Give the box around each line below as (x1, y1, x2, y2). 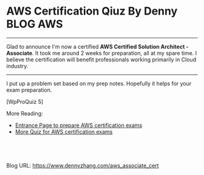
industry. (6, 62, 29, 69)
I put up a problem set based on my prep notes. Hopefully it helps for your (6, 80, 192, 87)
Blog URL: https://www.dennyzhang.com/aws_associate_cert (6, 162, 159, 169)
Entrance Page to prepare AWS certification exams (15, 122, 143, 129)
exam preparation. (6, 86, 52, 94)
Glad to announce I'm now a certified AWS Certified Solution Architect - (6, 43, 189, 50)
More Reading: (6, 109, 43, 117)
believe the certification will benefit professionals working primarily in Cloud (6, 56, 196, 63)
